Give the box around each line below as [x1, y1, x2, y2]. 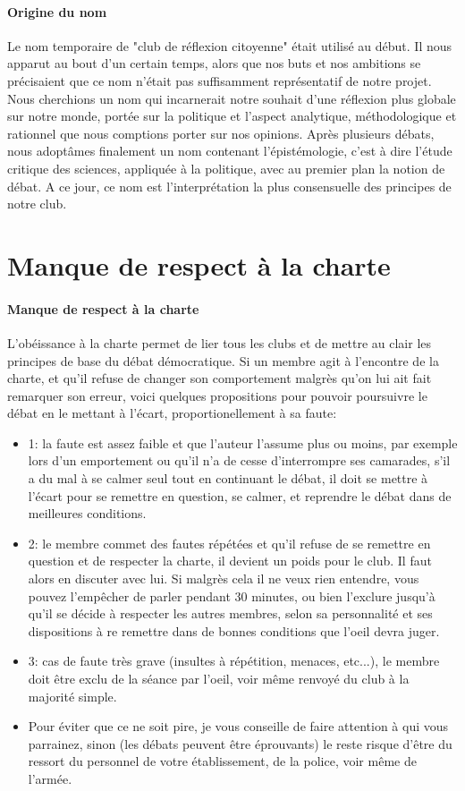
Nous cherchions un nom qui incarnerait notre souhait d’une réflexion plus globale [7, 89, 456, 107]
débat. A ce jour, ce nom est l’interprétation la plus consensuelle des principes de [7, 176, 452, 195]
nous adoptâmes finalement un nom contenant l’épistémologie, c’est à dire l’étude [7, 141, 452, 160]
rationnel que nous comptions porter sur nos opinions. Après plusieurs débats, [7, 123, 435, 142]
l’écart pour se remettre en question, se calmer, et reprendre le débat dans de [28, 486, 452, 505]
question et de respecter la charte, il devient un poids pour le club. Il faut [28, 551, 432, 570]
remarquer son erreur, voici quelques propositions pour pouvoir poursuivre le [7, 386, 427, 404]
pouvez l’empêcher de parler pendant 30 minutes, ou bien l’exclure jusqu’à [28, 586, 435, 605]
